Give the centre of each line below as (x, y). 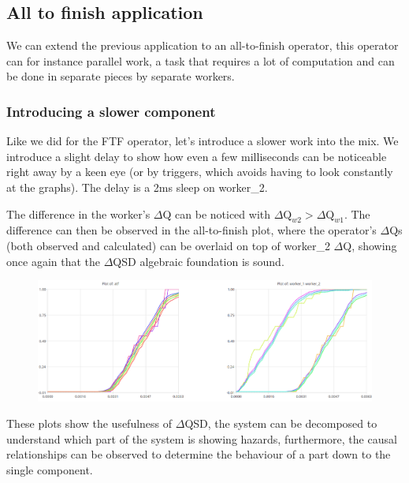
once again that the (53, 261)
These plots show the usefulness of (89, 423)
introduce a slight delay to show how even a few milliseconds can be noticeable (197, 156)
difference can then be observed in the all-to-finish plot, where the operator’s (191, 230)
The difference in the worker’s (78, 213)
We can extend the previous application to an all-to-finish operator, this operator (203, 45)
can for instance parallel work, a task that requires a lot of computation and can (201, 60)
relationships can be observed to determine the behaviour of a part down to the (199, 454)
